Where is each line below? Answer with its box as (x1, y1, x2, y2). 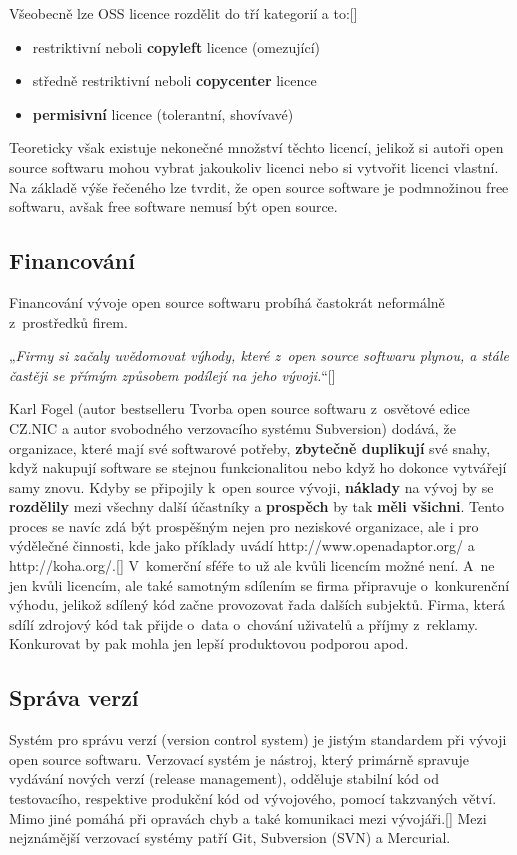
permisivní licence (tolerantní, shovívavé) (32, 103, 294, 124)
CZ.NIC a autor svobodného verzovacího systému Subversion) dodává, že (9, 417, 456, 438)
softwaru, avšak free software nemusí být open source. (9, 196, 338, 217)
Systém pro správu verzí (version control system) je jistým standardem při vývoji (9, 729, 507, 750)
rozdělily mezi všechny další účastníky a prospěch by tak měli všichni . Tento (9, 496, 505, 517)
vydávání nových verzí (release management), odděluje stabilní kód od (9, 768, 439, 789)
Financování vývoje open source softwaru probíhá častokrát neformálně (9, 291, 445, 312)
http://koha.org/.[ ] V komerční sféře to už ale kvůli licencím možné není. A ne (9, 555, 495, 576)
